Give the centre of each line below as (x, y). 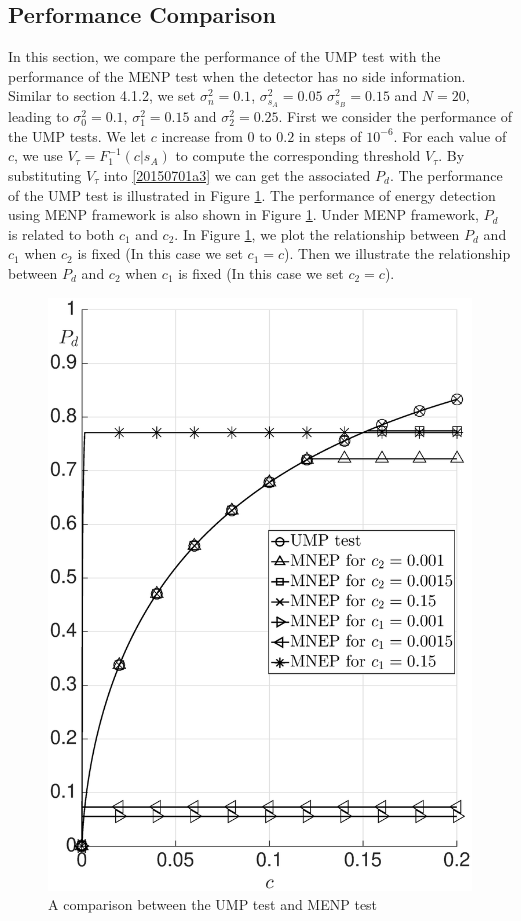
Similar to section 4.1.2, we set (102, 95)
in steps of (330, 135)
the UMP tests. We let (77, 135)
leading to (38, 116)
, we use (38, 155)
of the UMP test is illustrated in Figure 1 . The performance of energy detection (252, 194)
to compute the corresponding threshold (298, 155)
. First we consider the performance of (395, 116)
